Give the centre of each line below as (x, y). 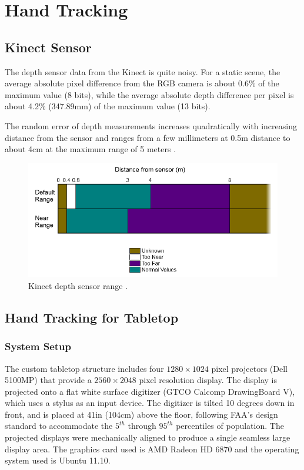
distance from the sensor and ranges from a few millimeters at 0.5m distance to (148, 137)
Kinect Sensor (48, 47)
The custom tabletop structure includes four (84, 368)
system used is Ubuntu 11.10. (58, 460)
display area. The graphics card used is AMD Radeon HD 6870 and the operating (152, 449)
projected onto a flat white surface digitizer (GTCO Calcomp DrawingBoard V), (150, 391)
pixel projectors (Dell (249, 368)
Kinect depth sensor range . (78, 285)
